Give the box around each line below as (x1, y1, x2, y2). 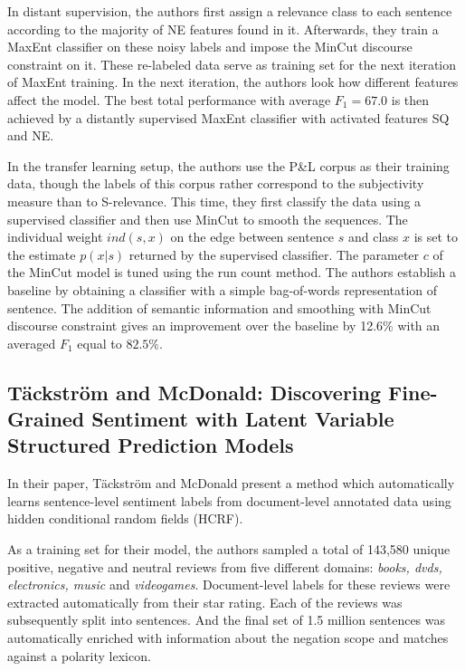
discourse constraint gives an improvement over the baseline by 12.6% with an (7, 316, 441, 335)
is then (391, 90, 430, 109)
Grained (7, 405, 85, 433)
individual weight (7, 227, 103, 246)
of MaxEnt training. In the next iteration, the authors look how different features (7, 72, 459, 91)
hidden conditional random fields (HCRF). (7, 509, 243, 528)
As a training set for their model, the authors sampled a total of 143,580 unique (7, 540, 451, 559)
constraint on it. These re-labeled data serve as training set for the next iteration (7, 54, 457, 73)
